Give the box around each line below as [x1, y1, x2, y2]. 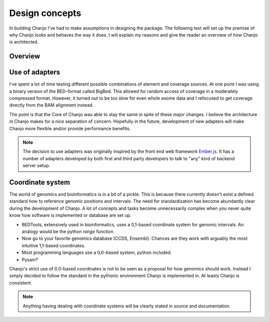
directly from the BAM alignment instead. [9, 102, 94, 108]
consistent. [9, 279, 32, 285]
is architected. [9, 39, 39, 45]
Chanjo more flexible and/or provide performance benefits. [9, 125, 131, 131]
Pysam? [21, 256, 38, 262]
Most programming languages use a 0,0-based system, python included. [21, 249, 172, 255]
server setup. [22, 163, 50, 169]
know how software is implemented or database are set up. [9, 212, 131, 218]
